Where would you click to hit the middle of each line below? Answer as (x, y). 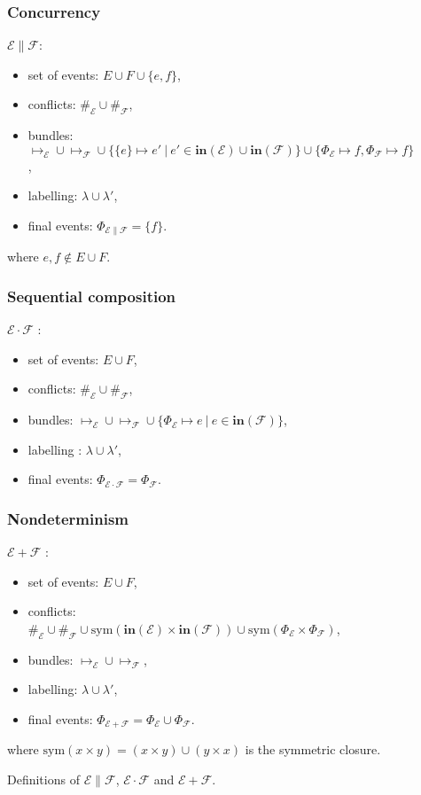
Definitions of (43, 779)
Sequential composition (92, 296)
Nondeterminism (68, 518)
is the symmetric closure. (313, 749)
